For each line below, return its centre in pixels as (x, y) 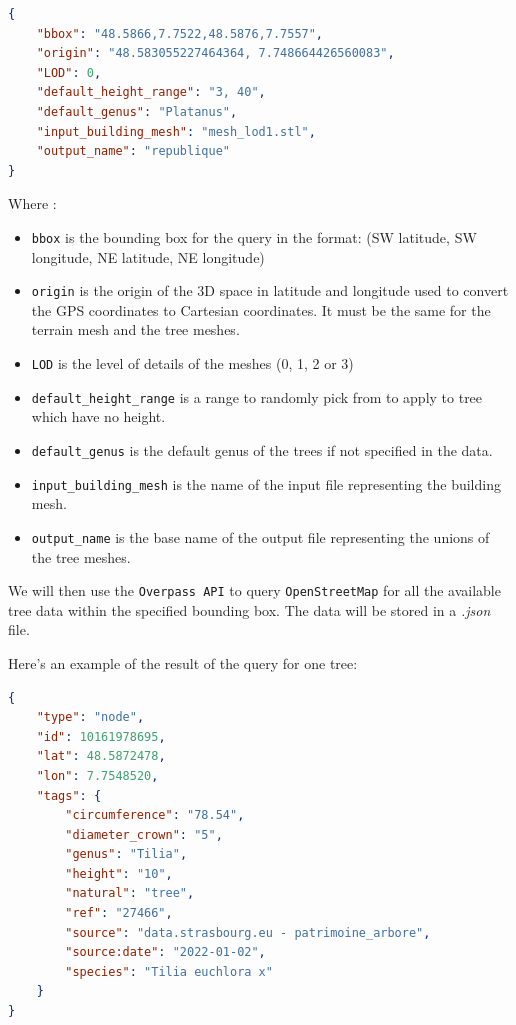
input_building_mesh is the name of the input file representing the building (266, 483)
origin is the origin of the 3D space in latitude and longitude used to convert (270, 290)
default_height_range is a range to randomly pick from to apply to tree (257, 396)
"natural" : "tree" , (130, 893)
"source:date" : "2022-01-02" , (165, 952)
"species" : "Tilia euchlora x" (169, 971)
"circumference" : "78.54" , (155, 815)
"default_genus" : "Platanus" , (137, 111)
